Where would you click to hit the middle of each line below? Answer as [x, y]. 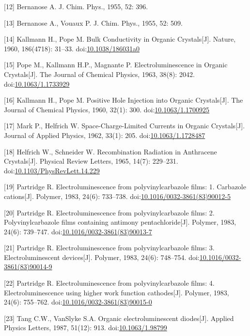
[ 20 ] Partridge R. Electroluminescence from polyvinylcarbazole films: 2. [109, 212]
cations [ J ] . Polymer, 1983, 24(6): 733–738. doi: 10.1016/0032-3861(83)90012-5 [117, 196]
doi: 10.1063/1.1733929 [37, 84]
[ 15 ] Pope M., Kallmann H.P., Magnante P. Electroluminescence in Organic [116, 65]
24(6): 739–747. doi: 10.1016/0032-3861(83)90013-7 [78, 231]
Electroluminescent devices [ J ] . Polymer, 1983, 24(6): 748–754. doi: [102, 257]
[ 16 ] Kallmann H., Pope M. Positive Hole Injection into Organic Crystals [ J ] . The [124, 100]
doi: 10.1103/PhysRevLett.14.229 [52, 170]
